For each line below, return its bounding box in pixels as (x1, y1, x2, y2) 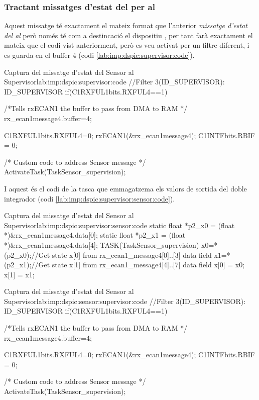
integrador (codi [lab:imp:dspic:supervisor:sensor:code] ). (4, 193, 175, 204)
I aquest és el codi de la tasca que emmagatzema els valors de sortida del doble (4, 183, 247, 193)
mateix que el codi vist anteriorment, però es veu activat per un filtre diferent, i (4, 40, 249, 50)
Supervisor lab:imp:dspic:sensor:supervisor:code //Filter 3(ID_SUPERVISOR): (4, 295, 246, 306)
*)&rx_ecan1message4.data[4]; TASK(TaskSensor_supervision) (4, 239, 199, 250)
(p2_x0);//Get (4, 249, 50, 260)
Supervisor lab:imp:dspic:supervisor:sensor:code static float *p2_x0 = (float (4, 220, 235, 230)
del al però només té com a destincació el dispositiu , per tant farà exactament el (4, 30, 253, 40)
